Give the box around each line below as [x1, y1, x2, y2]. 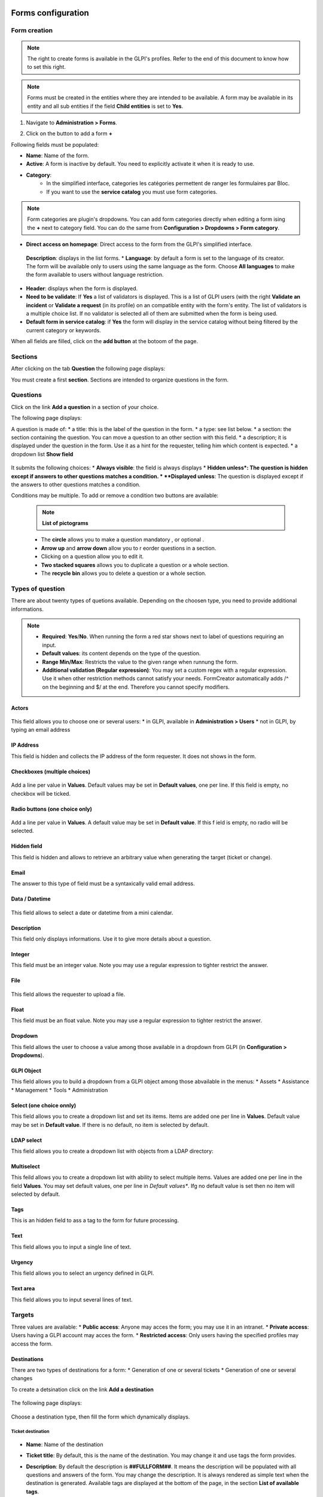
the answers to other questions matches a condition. [11, 481, 141, 488]
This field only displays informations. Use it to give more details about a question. [11, 935, 212, 943]
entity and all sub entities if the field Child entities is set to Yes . [27, 102, 184, 110]
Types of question [11, 584, 65, 593]
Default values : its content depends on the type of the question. [42, 650, 201, 657]
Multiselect [11, 1162, 40, 1170]
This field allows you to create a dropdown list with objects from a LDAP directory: [11, 1147, 214, 1154]
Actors [11, 704, 29, 711]
